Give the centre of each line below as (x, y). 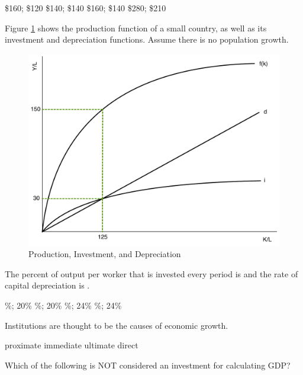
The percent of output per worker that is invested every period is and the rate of (151, 273)
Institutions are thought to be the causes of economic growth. (117, 325)
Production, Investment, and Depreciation (105, 254)
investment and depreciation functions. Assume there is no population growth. (147, 39)
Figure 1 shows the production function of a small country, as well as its (136, 28)
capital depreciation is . (47, 285)
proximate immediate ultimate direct (72, 345)
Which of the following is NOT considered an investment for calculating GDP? (148, 365)
